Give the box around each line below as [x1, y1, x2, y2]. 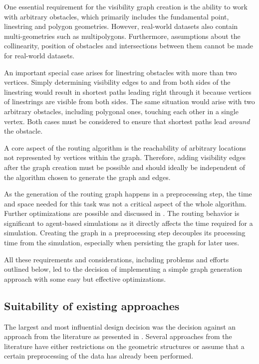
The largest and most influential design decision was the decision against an [4, 321, 236, 332]
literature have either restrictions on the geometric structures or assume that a [4, 341, 245, 351]
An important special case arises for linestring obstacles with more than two [4, 67, 237, 77]
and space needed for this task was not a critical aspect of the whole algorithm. [4, 198, 247, 208]
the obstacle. [4, 126, 43, 136]
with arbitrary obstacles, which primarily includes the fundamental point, [4, 11, 229, 21]
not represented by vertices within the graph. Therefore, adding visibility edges [4, 152, 246, 163]
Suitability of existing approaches [4, 298, 180, 313]
